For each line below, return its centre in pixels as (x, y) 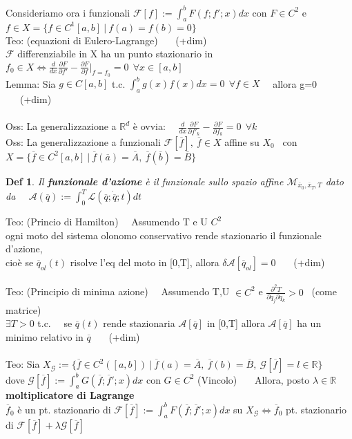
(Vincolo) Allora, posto (254, 379)
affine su (242, 141)
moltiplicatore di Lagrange (70, 395)
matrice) (23, 309)
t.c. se (55, 323)
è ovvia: (149, 126)
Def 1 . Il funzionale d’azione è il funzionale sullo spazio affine (145, 181)
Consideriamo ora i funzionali (68, 12)
